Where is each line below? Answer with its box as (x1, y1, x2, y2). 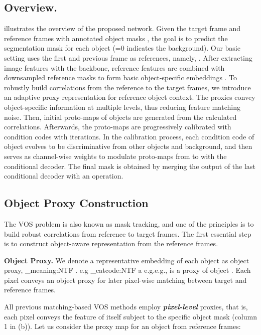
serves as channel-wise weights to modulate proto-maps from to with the (4, 150, 227, 161)
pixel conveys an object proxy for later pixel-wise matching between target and (4, 274, 247, 285)
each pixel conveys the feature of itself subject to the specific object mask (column (4, 311, 257, 321)
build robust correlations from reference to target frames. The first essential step (4, 228, 251, 239)
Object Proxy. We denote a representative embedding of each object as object (4, 255, 249, 265)
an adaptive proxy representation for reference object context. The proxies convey (4, 92, 255, 102)
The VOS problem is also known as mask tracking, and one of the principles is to (4, 218, 254, 229)
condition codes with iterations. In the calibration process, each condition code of (4, 131, 254, 141)
